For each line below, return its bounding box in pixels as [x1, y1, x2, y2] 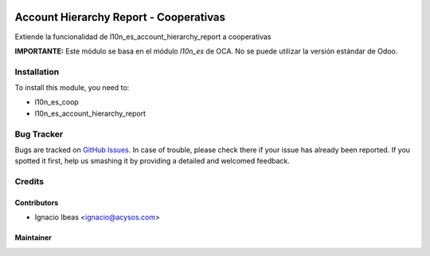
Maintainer [14, 233, 52, 242]
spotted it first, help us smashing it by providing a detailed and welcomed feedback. [14, 156, 290, 166]
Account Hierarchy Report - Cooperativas [14, 10, 226, 24]
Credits [14, 176, 44, 187]
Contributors [14, 198, 59, 207]
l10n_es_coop [34, 97, 79, 107]
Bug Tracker [14, 128, 64, 140]
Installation [14, 66, 60, 77]
